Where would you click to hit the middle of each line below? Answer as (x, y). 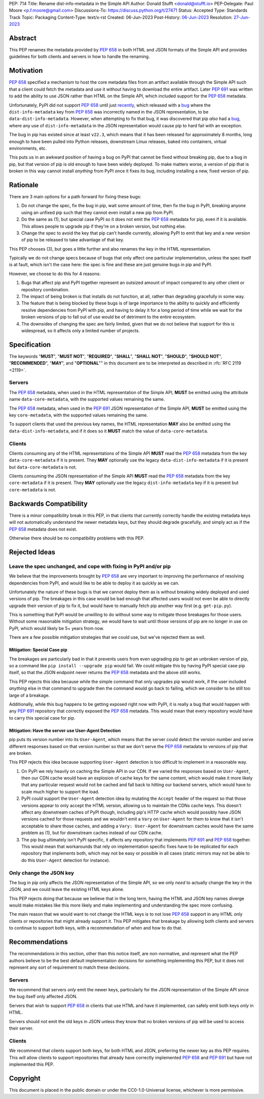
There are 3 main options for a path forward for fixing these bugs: (75, 196)
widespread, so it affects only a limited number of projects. (81, 331)
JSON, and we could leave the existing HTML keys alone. (67, 889)
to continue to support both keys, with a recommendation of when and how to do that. (96, 928)
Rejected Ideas (32, 552)
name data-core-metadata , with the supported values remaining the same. (87, 399)
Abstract (23, 38)
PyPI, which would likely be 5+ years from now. (57, 628)
